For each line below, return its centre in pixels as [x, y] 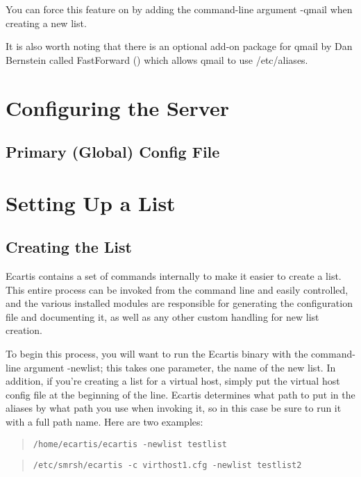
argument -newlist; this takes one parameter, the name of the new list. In [180, 367]
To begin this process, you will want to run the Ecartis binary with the [157, 354]
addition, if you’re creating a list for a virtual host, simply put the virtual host [173, 381]
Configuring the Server [118, 107]
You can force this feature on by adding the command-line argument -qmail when [179, 9]
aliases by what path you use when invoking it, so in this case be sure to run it [174, 408]
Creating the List [69, 247]
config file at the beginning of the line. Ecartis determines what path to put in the [180, 394]
